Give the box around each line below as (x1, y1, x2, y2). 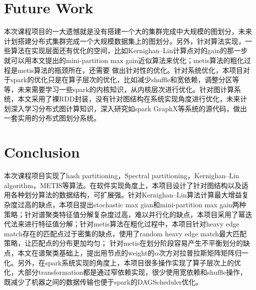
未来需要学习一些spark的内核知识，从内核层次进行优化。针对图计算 (17, 84, 234, 94)
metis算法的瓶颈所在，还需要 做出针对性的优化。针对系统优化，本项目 (17, 64, 243, 75)
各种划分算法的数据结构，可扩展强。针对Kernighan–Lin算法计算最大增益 (10, 190, 242, 200)
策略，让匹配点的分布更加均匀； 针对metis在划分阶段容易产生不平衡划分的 (4, 238, 243, 248)
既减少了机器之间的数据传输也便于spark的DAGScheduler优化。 (4, 276, 203, 287)
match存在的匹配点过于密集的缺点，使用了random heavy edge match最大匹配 (4, 228, 247, 238)
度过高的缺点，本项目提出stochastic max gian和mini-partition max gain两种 (10, 199, 246, 209)
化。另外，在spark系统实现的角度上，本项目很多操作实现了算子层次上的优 (4, 257, 241, 267)
